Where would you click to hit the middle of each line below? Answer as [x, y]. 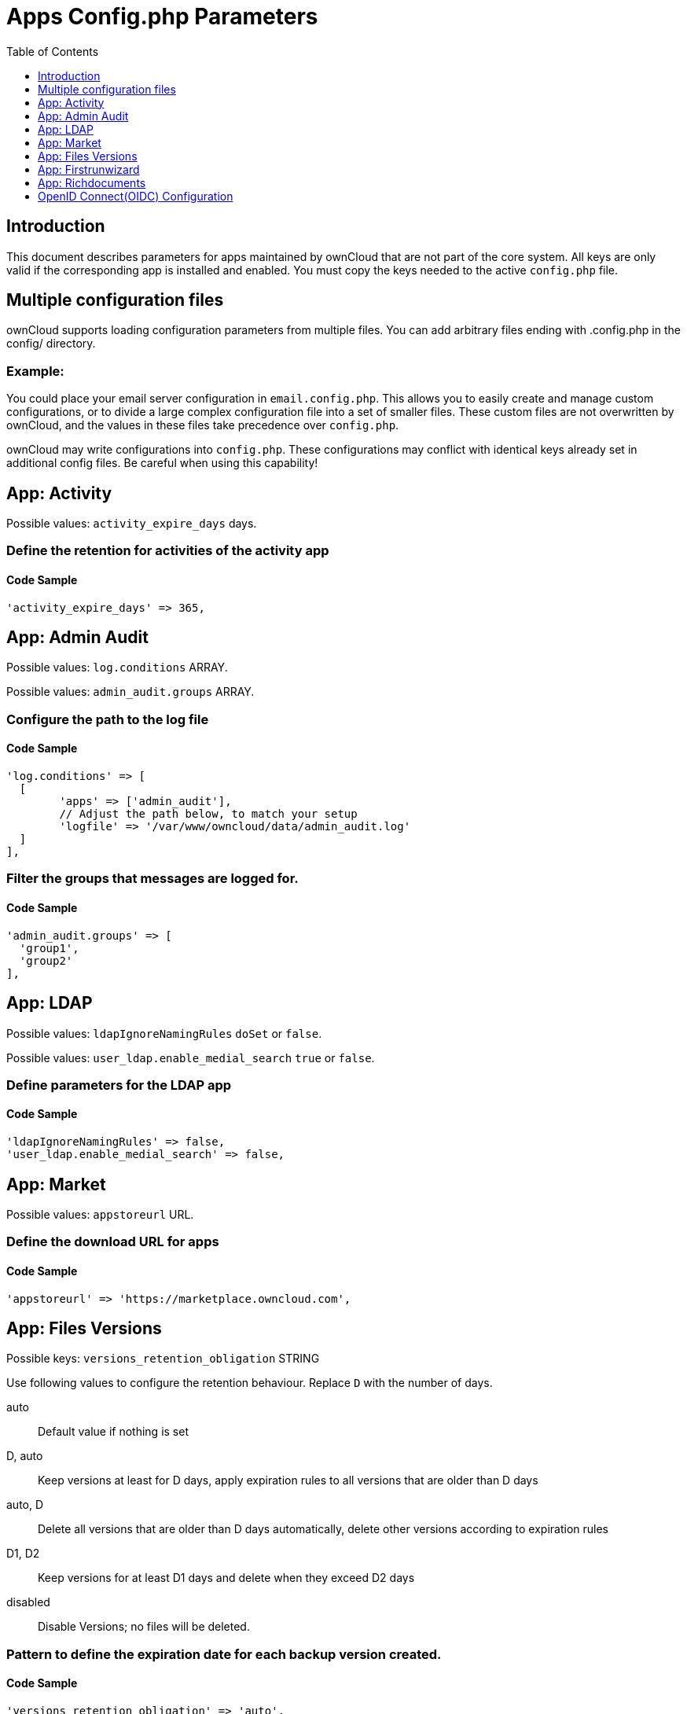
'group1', [49, 948]
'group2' [46, 960]
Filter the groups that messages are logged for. [152, 879]
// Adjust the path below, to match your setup [208, 814]
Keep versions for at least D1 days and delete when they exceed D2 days [226, 1578]
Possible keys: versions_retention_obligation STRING [163, 1359]
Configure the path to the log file [108, 719]
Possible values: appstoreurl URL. [100, 1214]
